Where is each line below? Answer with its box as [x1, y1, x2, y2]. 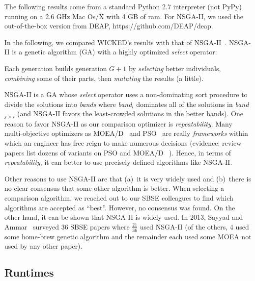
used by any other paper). [4, 241, 83, 251]
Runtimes [4, 265, 54, 280]
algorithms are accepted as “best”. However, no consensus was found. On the [4, 202, 235, 212]
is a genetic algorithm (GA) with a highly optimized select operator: [12, 47, 217, 57]
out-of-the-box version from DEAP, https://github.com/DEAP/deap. [4, 21, 213, 31]
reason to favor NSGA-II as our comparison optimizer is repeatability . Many [4, 118, 232, 128]
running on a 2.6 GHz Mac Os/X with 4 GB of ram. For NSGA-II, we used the [4, 11, 243, 21]
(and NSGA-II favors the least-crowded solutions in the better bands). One [17, 108, 243, 119]
